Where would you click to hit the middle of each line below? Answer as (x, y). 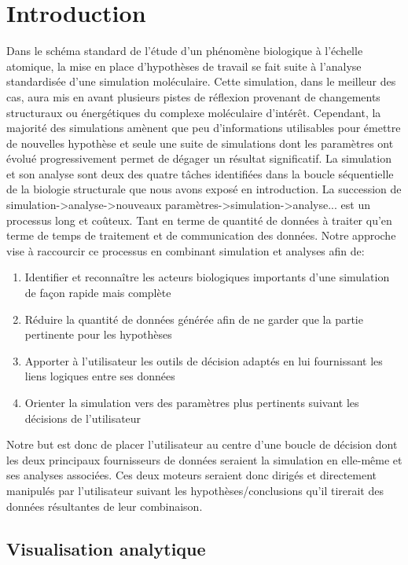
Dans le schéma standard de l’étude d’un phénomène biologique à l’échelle (185, 51)
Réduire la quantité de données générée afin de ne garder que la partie (194, 319)
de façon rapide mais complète (98, 293)
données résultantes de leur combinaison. (105, 506)
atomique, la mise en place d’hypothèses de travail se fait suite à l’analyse (184, 66)
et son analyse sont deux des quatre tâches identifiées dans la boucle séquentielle (200, 173)
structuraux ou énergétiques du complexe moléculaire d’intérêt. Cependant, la (194, 112)
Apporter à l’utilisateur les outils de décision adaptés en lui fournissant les (204, 360)
